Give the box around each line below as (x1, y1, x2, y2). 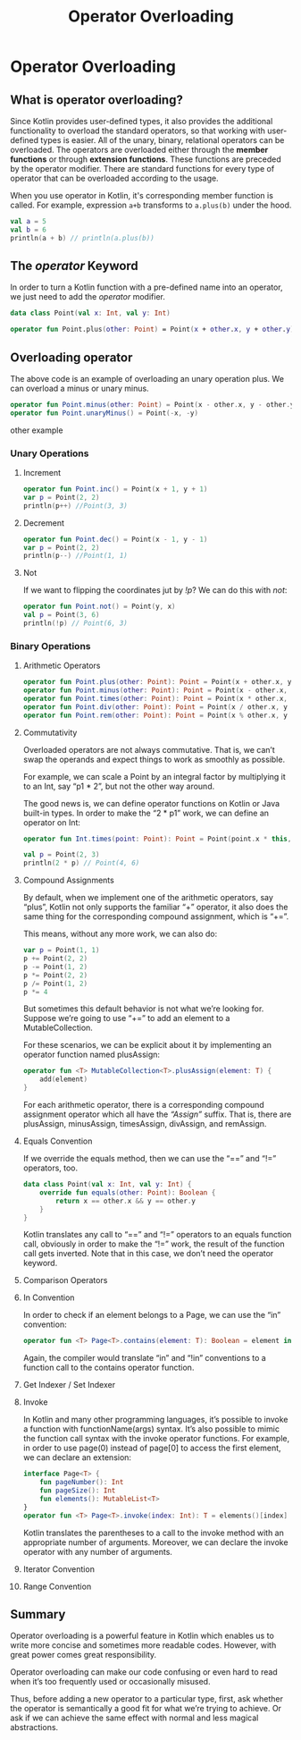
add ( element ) (39, 1075, 88, 1084)
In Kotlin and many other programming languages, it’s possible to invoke (22, 1415, 288, 1425)
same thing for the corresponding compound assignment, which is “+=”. (22, 911, 289, 922)
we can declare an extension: (22, 1452, 132, 1463)
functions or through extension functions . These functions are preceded (10, 154, 282, 165)
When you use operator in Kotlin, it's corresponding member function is (10, 190, 273, 200)
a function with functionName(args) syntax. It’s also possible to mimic (22, 1423, 280, 1434)
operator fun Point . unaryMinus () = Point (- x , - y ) (10, 409, 199, 418)
